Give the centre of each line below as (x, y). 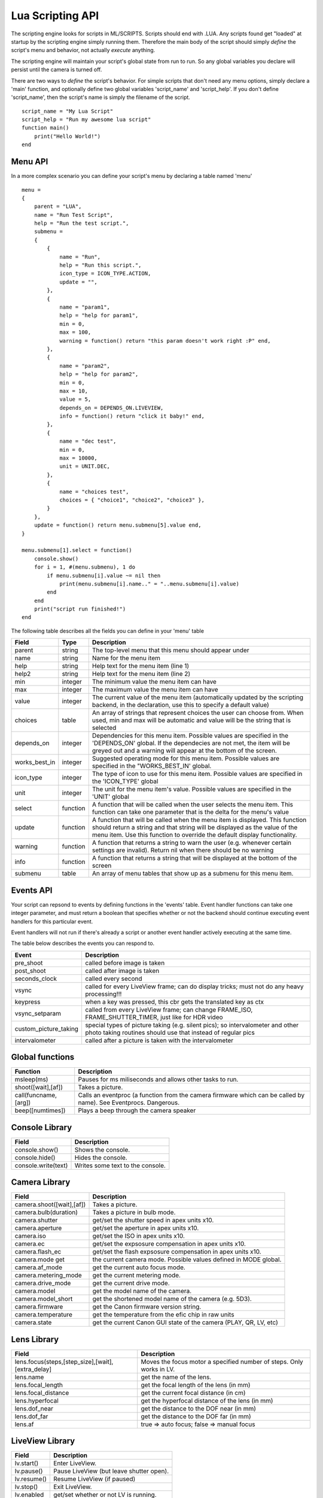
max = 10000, (79, 458)
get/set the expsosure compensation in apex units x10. (169, 1244)
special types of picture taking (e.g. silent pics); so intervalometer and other (192, 1025)
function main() (45, 128)
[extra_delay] (33, 1369)
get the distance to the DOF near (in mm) (199, 1408)
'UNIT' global (111, 797)
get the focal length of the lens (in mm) (196, 1385)
